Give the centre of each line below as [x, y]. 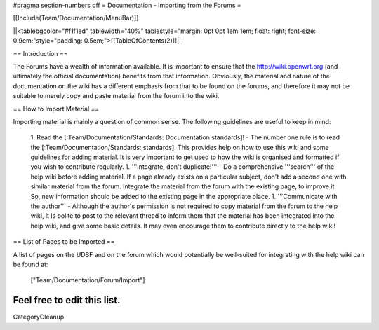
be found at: [31, 264]
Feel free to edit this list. [67, 300]
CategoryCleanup [39, 317]
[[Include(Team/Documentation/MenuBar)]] [76, 18]
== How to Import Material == [56, 109]
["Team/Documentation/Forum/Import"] [88, 280]
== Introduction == [40, 53]
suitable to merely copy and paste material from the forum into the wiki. [116, 96]
